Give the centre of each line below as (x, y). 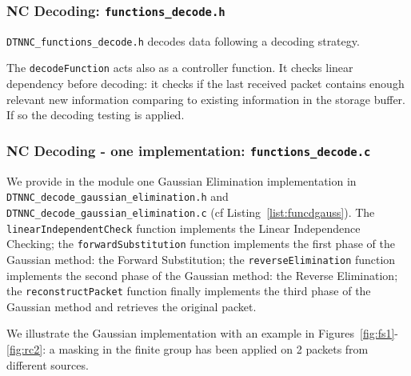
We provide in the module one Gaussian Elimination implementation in (182, 180)
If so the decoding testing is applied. (96, 115)
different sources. (48, 364)
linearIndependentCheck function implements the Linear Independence (184, 228)
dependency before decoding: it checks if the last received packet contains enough (205, 84)
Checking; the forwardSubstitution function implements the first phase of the (201, 244)
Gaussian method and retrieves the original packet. (132, 306)
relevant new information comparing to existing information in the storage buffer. (206, 99)
